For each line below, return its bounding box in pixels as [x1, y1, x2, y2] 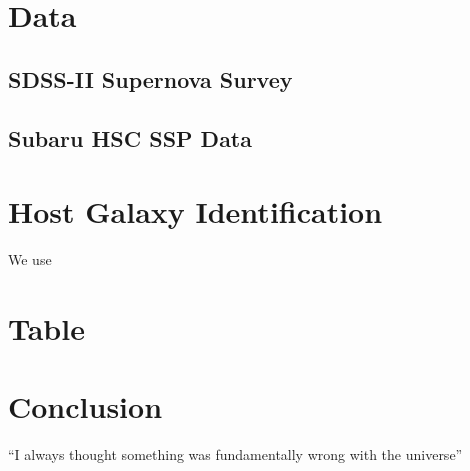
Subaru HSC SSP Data [8, 122, 252, 153]
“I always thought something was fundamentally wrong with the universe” [8, 444, 463, 465]
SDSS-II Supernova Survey [8, 63, 293, 94]
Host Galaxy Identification [8, 191, 383, 232]
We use [8, 249, 52, 270]
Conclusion [8, 386, 163, 427]
